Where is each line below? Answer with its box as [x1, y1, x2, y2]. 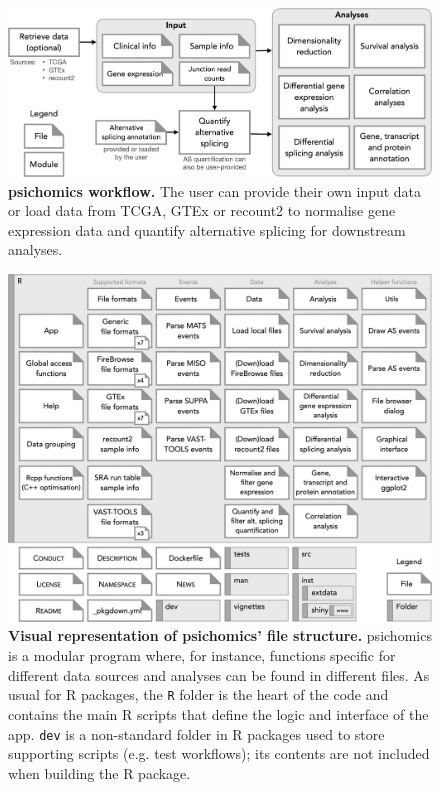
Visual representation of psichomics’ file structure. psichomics [8, 625, 432, 646]
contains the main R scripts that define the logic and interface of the [8, 703, 429, 724]
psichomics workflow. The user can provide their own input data [8, 180, 422, 201]
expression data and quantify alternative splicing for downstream [8, 219, 406, 240]
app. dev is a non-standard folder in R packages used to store [8, 723, 385, 744]
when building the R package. [8, 762, 191, 783]
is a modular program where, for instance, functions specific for [8, 645, 396, 666]
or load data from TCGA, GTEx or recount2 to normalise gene [8, 200, 396, 221]
